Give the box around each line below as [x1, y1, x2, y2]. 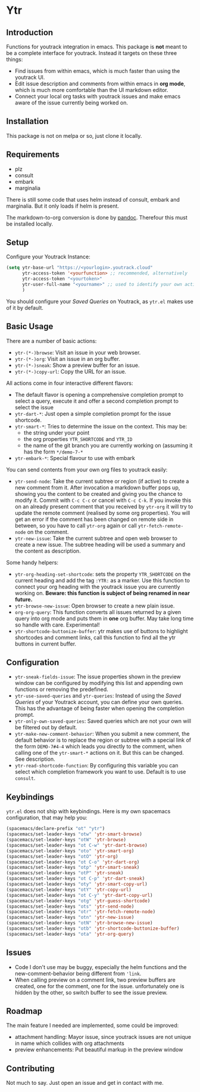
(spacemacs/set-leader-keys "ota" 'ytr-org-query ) [6, 931, 135, 937]
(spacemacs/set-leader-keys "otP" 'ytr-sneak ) [6, 870, 124, 876]
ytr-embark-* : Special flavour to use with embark [14, 454, 136, 461]
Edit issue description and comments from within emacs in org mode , [14, 80, 186, 87]
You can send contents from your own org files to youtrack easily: [6, 466, 168, 473]
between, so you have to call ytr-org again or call [14, 522, 137, 529]
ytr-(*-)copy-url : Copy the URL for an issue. [14, 368, 127, 375]
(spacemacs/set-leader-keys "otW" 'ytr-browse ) [6, 837, 127, 843]
